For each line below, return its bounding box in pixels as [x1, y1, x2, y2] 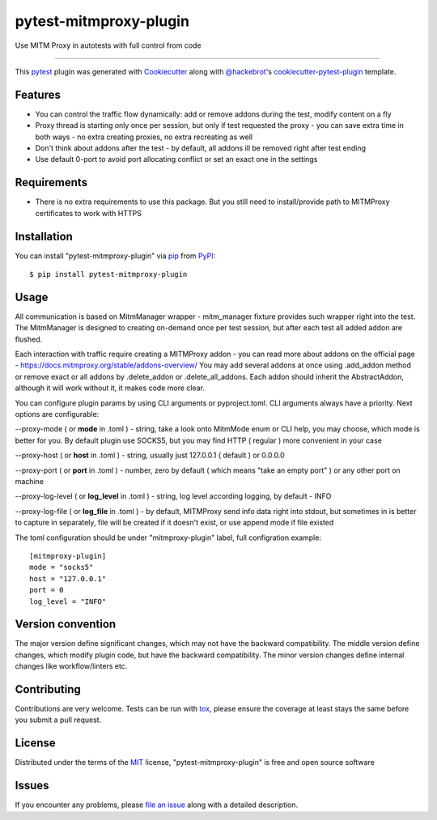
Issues [15, 779, 49, 792]
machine [15, 476, 45, 486]
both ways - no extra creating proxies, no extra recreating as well [35, 132, 253, 142]
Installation [15, 229, 73, 243]
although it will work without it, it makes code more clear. [15, 383, 206, 393]
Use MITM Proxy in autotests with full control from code [15, 40, 202, 50]
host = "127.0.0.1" [29, 574, 107, 583]
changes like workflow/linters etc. [15, 661, 128, 671]
